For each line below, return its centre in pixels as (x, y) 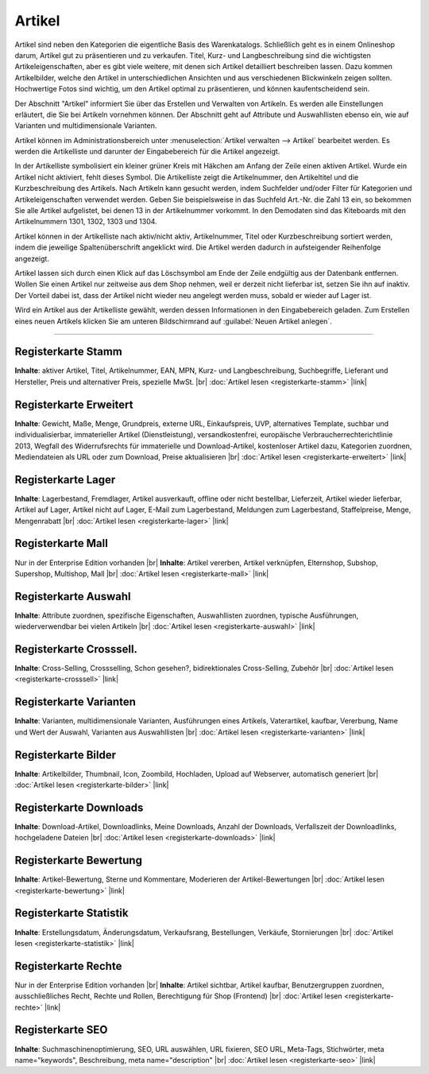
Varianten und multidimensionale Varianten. (86, 126)
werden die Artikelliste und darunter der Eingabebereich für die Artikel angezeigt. (147, 152)
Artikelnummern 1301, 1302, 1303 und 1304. (86, 222)
